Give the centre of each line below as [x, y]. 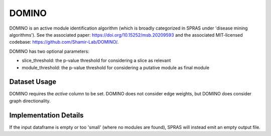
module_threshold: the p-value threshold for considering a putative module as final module [116, 67]
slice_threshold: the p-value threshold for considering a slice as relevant [96, 61]
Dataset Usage [33, 82]
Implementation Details [46, 115]
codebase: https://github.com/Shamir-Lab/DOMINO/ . [64, 42]
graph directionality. [30, 101]
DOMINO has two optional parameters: [49, 51]
